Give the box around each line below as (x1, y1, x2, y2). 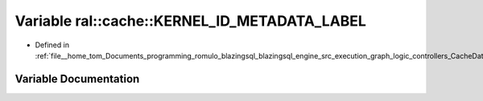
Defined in (35, 40, 70, 50)
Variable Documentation (14, 72, 140, 86)
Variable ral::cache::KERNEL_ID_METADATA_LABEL (14, 12, 366, 30)
